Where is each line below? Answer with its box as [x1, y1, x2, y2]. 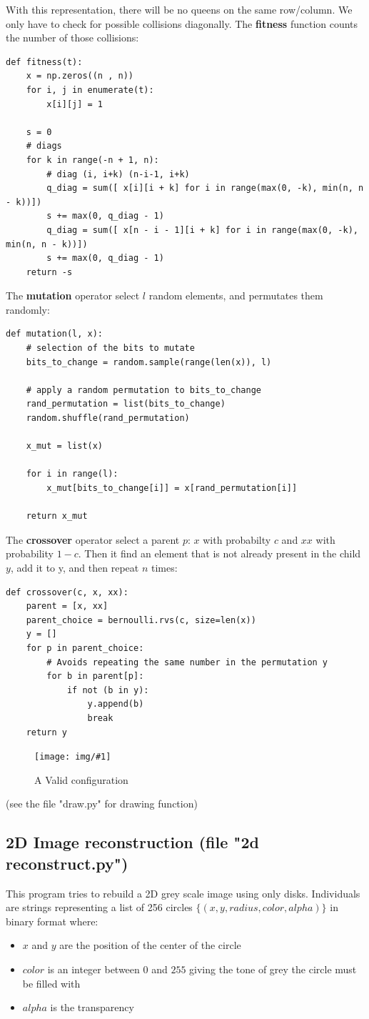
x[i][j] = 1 [46, 99, 103, 109]
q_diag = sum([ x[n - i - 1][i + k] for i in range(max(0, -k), [46, 224, 358, 235]
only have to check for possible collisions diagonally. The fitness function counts [6, 16, 358, 31]
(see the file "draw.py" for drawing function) [6, 796, 198, 811]
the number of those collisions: [6, 30, 139, 45]
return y [26, 727, 67, 737]
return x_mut [26, 511, 88, 522]
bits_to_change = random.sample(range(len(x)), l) [26, 357, 272, 367]
